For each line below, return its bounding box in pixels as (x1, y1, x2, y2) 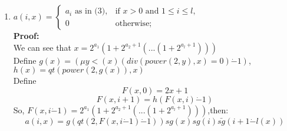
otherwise (115, 19, 150, 28)
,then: (207, 103, 229, 116)
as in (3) (74, 7, 105, 16)
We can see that (13, 41, 71, 53)
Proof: (13, 30, 39, 41)
